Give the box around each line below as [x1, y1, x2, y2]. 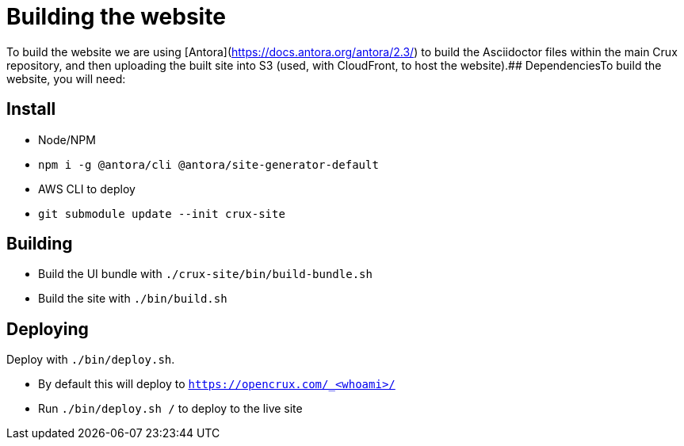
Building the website [6, 3, 226, 30]
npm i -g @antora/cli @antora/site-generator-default [38, 158, 379, 171]
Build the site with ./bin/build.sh [38, 292, 227, 306]
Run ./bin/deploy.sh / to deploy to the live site [38, 402, 303, 416]
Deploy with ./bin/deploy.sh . [6, 353, 175, 367]
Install [6, 99, 56, 120]
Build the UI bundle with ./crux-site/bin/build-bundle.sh [38, 267, 373, 281]
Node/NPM [38, 132, 96, 147]
